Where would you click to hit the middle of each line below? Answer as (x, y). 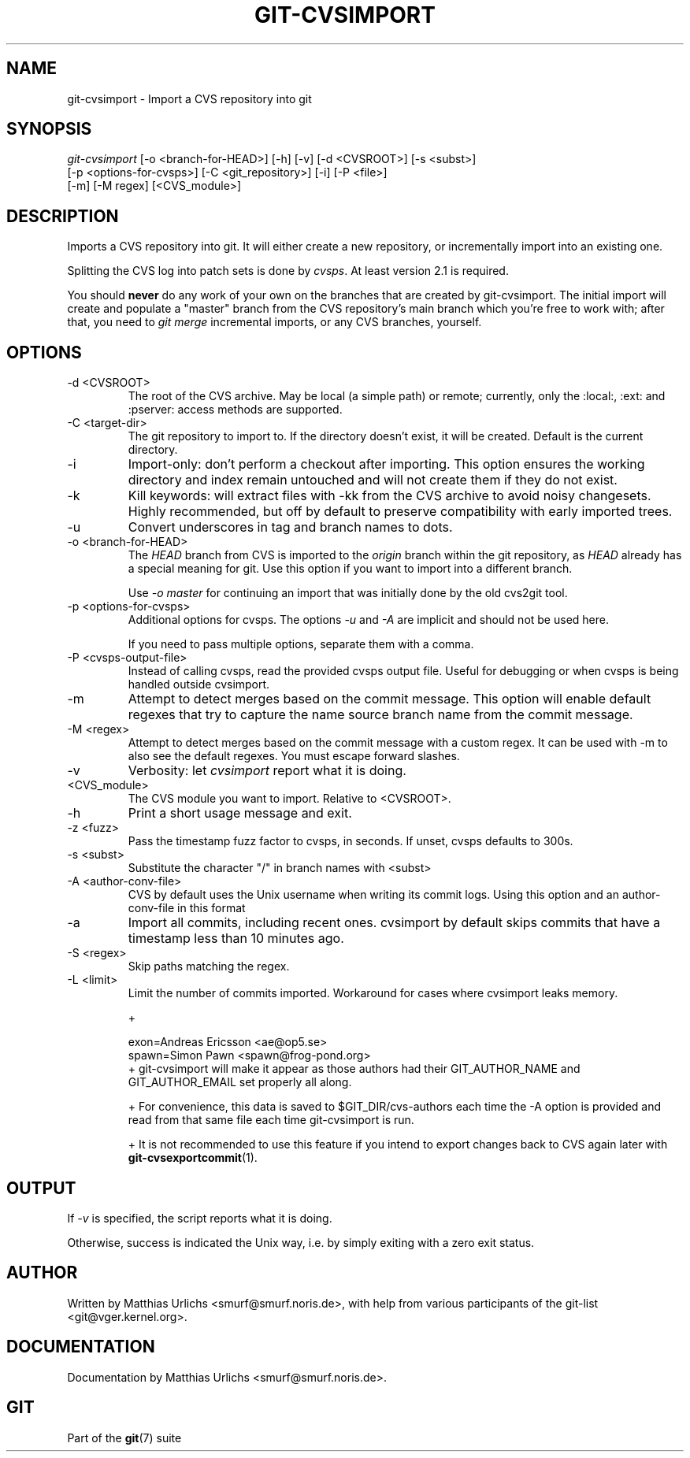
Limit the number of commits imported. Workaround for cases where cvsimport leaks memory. (373, 993)
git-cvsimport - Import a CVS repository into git (189, 98)
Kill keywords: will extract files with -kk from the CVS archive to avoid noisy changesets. (390, 496)
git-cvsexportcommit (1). (193, 1158)
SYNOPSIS (49, 129)
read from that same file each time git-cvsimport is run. (271, 1120)
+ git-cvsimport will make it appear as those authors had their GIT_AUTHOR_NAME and (354, 1069)
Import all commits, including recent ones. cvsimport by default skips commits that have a (394, 923)
